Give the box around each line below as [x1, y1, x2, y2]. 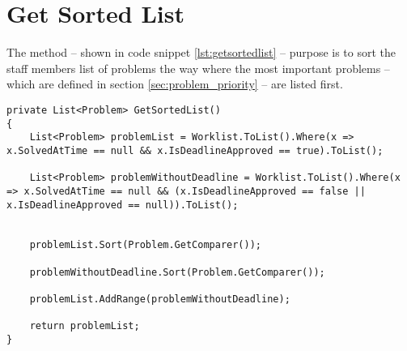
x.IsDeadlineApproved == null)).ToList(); [6, 199, 239, 211]
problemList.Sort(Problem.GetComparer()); [29, 239, 261, 251]
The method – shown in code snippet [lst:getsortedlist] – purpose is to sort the [6, 44, 396, 61]
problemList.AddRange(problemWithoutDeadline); [29, 293, 290, 306]
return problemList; [29, 320, 140, 332]
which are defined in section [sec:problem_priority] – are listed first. [6, 75, 343, 92]
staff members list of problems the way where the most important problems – [6, 59, 390, 76]
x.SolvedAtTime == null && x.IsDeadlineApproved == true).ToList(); [6, 144, 384, 156]
